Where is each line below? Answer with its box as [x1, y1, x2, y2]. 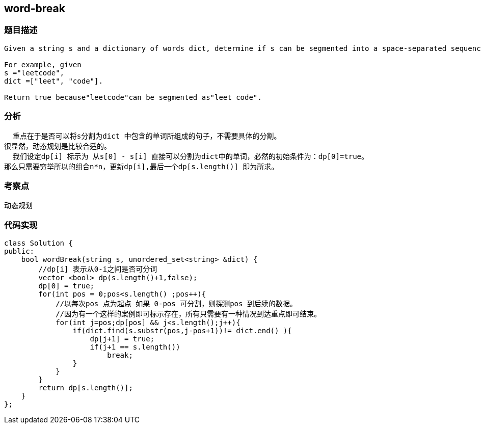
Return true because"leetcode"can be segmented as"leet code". [4, 93, 262, 101]
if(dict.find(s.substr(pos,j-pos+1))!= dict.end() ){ [72, 327, 292, 335]
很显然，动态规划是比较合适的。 [4, 142, 111, 150]
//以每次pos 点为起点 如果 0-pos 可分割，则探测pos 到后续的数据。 [56, 300, 297, 308]
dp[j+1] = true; [90, 335, 155, 343]
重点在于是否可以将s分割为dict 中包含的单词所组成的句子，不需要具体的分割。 [12, 131, 281, 140]
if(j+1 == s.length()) [90, 343, 180, 352]
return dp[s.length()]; [38, 384, 133, 392]
